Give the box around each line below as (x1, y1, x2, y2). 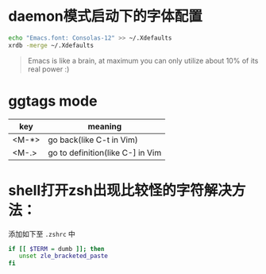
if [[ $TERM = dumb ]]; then (8, 245, 105, 253)
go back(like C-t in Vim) (47, 134, 138, 145)
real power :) (27, 64, 70, 74)
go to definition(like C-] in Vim (47, 147, 162, 158)
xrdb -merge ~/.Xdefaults (8, 41, 94, 49)
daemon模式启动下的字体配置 (8, 7, 202, 25)
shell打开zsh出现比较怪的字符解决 (8, 181, 233, 199)
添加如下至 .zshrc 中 (8, 229, 75, 238)
